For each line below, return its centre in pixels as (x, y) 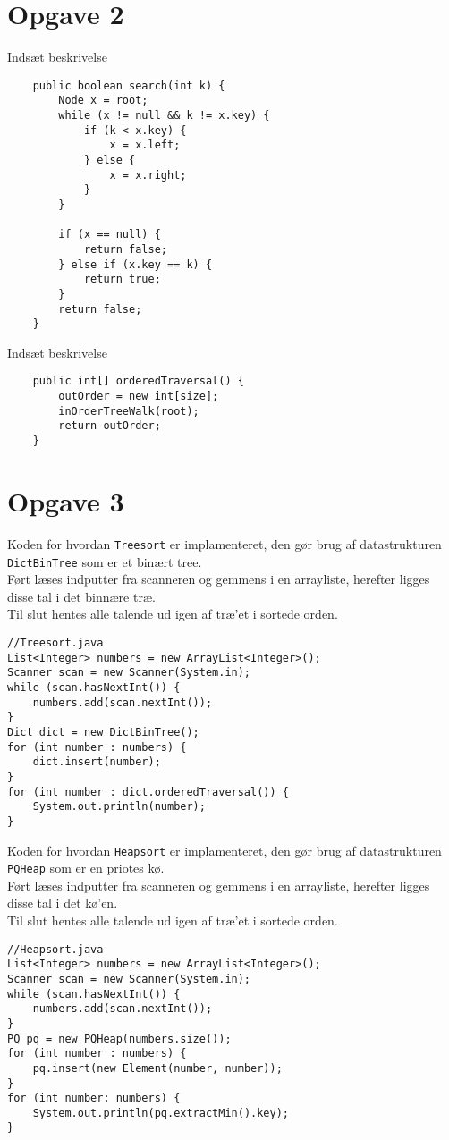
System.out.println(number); (119, 807)
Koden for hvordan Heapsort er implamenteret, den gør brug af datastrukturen (224, 850)
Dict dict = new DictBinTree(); (103, 732)
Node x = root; (103, 101)
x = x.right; (148, 175)
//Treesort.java (55, 642)
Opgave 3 (66, 500)
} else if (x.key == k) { (136, 264)
